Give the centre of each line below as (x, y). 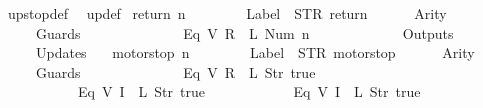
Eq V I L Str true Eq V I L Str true (249, 91)
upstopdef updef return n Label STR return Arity (227, 13)
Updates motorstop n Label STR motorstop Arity (255, 52)
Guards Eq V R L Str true (175, 71)
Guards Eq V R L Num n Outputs (244, 32)
